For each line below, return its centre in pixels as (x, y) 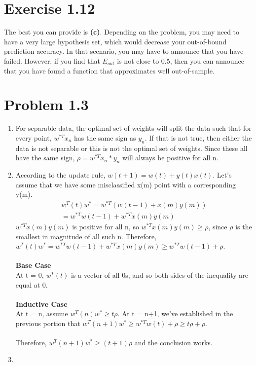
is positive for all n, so (106, 226)
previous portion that (48, 323)
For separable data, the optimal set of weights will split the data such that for (133, 128)
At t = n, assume (42, 313)
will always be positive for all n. (170, 158)
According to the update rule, (60, 175)
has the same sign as (105, 137)
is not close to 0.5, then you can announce (181, 60)
